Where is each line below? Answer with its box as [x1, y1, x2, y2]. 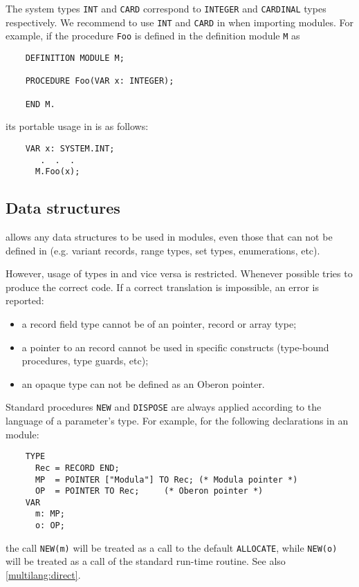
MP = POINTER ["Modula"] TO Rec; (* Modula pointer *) [35, 474, 298, 485]
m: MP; [35, 509, 65, 519]
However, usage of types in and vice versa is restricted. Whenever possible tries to [6, 266, 353, 281]
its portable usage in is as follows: [6, 119, 149, 133]
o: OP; [35, 521, 65, 531]
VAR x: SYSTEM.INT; [25, 143, 115, 153]
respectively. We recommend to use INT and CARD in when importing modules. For [6, 15, 354, 29]
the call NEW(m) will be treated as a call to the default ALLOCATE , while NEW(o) [6, 540, 338, 555]
